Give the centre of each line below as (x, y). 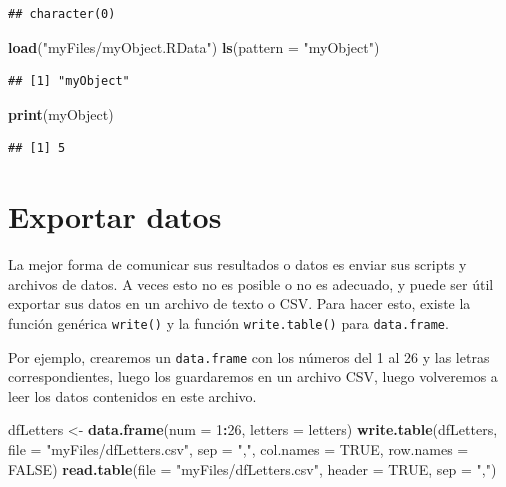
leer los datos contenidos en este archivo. (132, 395)
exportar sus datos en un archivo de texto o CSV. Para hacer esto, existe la (239, 303)
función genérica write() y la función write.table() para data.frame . (228, 322)
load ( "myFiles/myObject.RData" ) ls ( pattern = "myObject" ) (194, 46)
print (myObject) (61, 113)
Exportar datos (115, 216)
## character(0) (62, 14)
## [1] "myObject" (69, 81)
